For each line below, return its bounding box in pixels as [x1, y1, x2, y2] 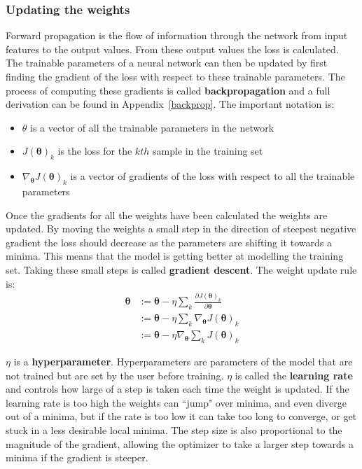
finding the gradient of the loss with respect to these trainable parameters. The [6, 69, 345, 83]
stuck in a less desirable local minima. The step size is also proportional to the [6, 422, 342, 437]
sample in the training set [152, 143, 263, 158]
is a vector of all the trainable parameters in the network [30, 120, 274, 134]
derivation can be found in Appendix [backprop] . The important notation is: [6, 97, 335, 111]
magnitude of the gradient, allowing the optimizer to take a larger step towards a [6, 436, 354, 451]
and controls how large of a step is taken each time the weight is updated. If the [6, 381, 349, 396]
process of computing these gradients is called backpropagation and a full [6, 83, 330, 97]
